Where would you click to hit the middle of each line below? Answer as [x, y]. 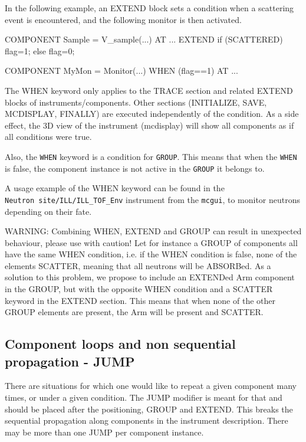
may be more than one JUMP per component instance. [104, 432]
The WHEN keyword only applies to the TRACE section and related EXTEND [149, 90]
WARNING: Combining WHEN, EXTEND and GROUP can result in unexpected [153, 231]
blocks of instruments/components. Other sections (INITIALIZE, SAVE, [136, 102]
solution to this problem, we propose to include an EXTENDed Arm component [150, 277]
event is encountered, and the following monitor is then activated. [123, 19]
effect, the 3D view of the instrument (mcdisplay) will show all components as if [149, 125]
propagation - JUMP [70, 361]
